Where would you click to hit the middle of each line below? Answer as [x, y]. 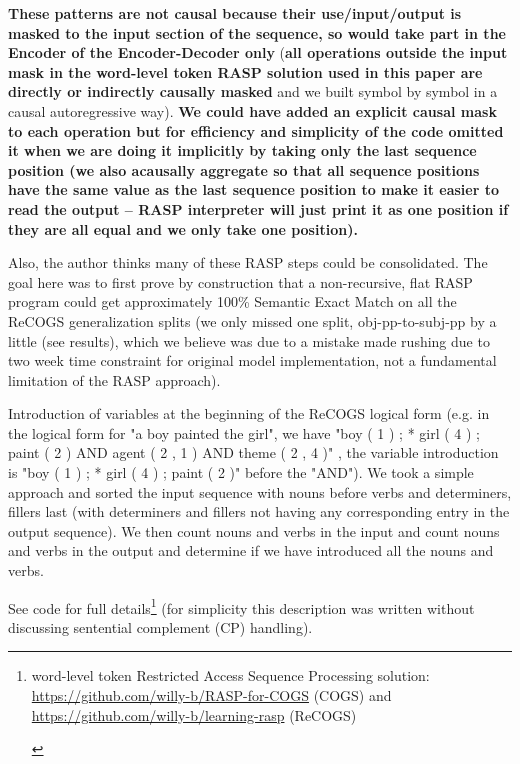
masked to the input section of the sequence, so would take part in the [257, 32]
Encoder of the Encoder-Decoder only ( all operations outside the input [258, 52]
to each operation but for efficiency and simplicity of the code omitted [256, 130]
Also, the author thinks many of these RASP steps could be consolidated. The [248, 262]
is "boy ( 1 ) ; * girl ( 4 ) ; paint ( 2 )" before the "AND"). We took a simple [241, 472]
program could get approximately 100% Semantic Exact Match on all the [232, 301]
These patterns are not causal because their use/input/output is [235, 13]
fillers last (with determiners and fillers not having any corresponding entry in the [259, 511]
